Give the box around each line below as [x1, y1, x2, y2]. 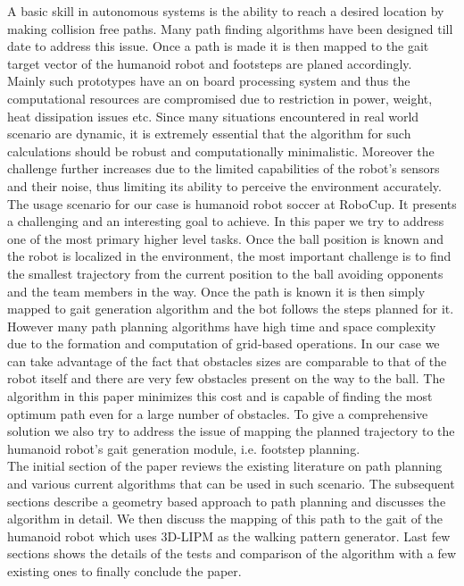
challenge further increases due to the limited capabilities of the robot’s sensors [7, 159, 440, 178]
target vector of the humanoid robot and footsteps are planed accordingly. [7, 54, 412, 72]
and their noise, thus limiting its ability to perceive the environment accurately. [7, 176, 442, 195]
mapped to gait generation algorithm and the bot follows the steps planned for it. [7, 299, 454, 318]
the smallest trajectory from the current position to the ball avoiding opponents [7, 264, 443, 282]
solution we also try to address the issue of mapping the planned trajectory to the [7, 422, 455, 440]
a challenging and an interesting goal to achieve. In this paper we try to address [7, 212, 444, 230]
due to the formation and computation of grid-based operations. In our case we [7, 334, 440, 353]
